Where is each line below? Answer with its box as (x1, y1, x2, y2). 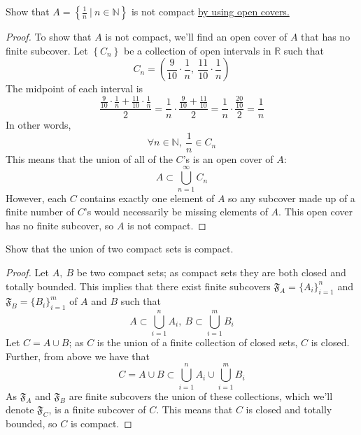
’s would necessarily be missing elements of (84, 204, 268, 219)
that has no (301, 29, 351, 43)
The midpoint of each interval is (6, 81, 143, 96)
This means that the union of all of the (6, 151, 173, 166)
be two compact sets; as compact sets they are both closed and (76, 264, 346, 279)
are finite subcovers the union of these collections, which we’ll (69, 388, 333, 403)
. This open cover (278, 204, 353, 219)
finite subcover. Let (6, 43, 88, 57)
